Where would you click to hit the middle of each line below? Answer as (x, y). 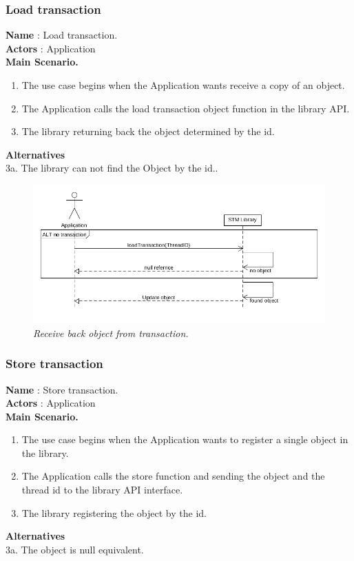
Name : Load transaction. (62, 35)
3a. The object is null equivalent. (75, 549)
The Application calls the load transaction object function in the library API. (186, 108)
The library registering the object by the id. (114, 512)
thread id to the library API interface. (102, 490)
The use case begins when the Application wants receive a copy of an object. (183, 85)
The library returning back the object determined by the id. (148, 131)
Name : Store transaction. (62, 389)
